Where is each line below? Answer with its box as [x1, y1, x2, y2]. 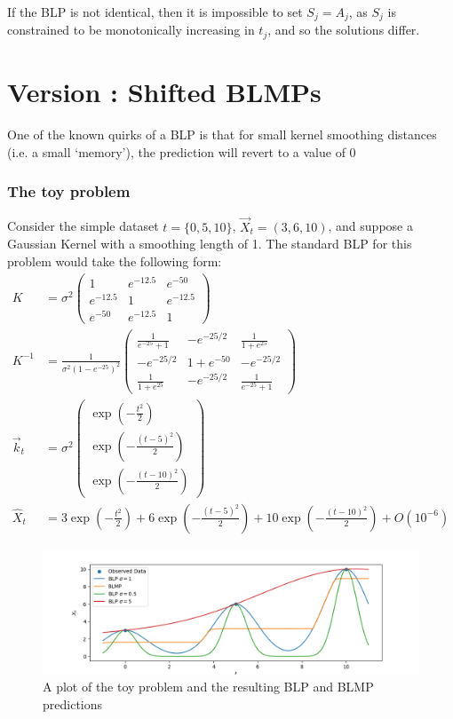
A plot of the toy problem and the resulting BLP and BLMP [43, 677, 374, 696]
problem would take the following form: [7, 251, 222, 270]
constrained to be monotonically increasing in [7, 20, 255, 39]
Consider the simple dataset [7, 217, 159, 235]
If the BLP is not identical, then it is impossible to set [7, 3, 303, 20]
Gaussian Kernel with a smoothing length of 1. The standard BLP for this [7, 234, 412, 253]
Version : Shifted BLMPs [7, 74, 322, 110]
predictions [43, 694, 103, 713]
